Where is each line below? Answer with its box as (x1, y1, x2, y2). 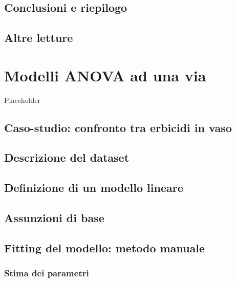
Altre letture (4, 30, 73, 46)
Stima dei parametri (4, 267, 89, 279)
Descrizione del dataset (4, 149, 130, 165)
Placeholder (4, 94, 41, 105)
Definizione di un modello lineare (4, 180, 183, 196)
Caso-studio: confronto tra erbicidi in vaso (4, 119, 232, 135)
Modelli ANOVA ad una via (4, 64, 206, 85)
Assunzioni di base (4, 210, 104, 226)
